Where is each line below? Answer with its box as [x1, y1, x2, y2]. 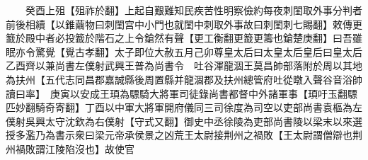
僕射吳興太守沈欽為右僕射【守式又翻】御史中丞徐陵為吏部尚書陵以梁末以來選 [6, 113, 362, 128]
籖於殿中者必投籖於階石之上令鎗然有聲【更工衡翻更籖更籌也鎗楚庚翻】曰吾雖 [6, 30, 362, 45]
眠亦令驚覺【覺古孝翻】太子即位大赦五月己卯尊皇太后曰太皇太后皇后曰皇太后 [6, 44, 362, 59]
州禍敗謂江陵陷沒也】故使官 [6, 141, 134, 156]
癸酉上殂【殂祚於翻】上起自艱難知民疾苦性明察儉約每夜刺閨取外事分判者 [25, 3, 362, 17]
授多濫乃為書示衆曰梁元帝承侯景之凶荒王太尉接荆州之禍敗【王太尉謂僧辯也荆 [6, 127, 362, 142]
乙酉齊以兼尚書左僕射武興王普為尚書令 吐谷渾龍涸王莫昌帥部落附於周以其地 [6, 58, 362, 73]
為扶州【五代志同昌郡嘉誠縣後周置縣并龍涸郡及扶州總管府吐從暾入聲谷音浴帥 [6, 72, 362, 86]
